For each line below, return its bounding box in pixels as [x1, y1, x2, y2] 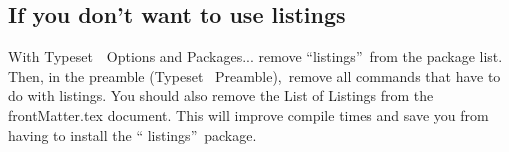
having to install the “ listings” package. [8, 124, 257, 145]
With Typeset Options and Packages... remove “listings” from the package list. [8, 46, 503, 67]
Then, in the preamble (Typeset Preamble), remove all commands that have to [8, 65, 501, 86]
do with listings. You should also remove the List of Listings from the [8, 85, 434, 106]
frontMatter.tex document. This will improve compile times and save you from [8, 104, 489, 125]
